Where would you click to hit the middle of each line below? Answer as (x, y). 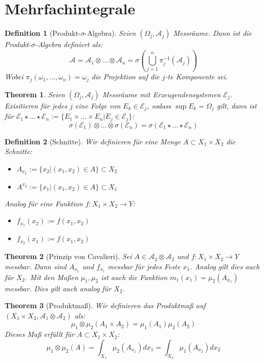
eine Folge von (98, 105)
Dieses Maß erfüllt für (40, 334)
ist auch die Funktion (134, 277)
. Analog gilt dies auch (225, 266)
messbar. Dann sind (36, 266)
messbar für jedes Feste (144, 266)
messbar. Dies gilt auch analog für (58, 288)
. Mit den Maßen (52, 277)
